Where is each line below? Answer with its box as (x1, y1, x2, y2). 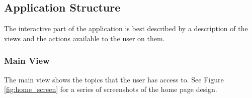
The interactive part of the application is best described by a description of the (4, 23, 248, 34)
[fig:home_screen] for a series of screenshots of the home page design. (4, 84, 217, 94)
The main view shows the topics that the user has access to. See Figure (4, 74, 224, 84)
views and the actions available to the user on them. (4, 33, 165, 43)
